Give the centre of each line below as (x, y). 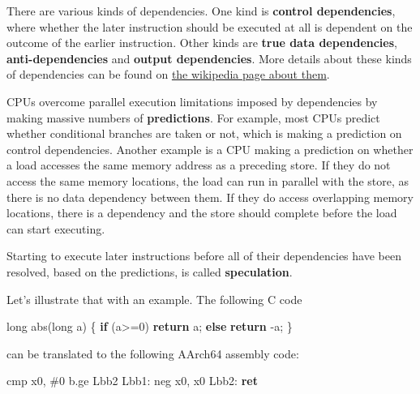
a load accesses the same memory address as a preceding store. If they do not (199, 165)
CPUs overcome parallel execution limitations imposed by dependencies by (192, 101)
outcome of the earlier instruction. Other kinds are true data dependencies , (202, 43)
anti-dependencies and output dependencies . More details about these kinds (209, 58)
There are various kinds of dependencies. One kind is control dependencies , (201, 11)
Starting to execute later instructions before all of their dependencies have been (204, 256)
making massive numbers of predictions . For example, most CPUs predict (193, 117)
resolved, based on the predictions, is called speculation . (150, 271)
